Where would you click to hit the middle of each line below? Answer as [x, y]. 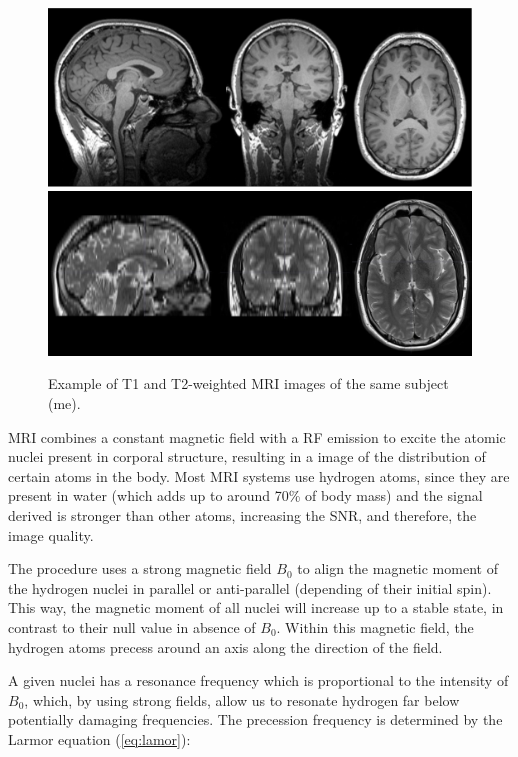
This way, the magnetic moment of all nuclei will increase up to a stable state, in [256, 607]
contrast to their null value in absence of [132, 626]
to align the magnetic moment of [397, 568]
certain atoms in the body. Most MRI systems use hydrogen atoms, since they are [259, 475]
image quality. [51, 534]
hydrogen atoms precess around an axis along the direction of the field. [225, 646]
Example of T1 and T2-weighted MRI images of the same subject [248, 383]
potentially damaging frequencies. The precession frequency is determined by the [255, 719]
